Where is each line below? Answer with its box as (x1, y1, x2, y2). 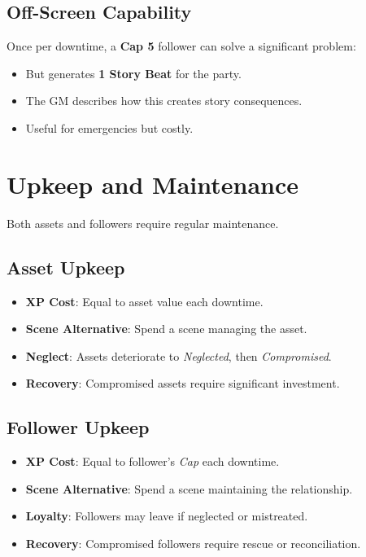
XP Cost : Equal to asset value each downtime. (25, 292, 264, 309)
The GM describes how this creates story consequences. (25, 92, 303, 109)
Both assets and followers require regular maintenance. (7, 214, 279, 231)
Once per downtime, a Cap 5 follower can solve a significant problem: (7, 37, 356, 55)
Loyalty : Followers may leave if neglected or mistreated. (25, 507, 308, 524)
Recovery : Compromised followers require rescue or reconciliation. (25, 534, 361, 551)
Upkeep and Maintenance (7, 167, 298, 200)
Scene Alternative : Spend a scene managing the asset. (25, 320, 307, 337)
